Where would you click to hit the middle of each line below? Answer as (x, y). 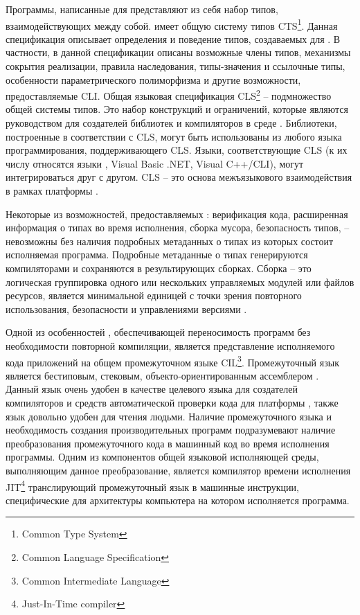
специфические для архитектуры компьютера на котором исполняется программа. (178, 500)
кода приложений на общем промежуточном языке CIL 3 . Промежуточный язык (172, 361)
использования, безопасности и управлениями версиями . (126, 309)
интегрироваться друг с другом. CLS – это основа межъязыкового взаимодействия (179, 177)
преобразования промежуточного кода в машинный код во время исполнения (168, 443)
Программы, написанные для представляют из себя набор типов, (142, 9)
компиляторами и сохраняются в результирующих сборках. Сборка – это (159, 268)
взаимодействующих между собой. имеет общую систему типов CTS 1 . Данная (172, 24)
